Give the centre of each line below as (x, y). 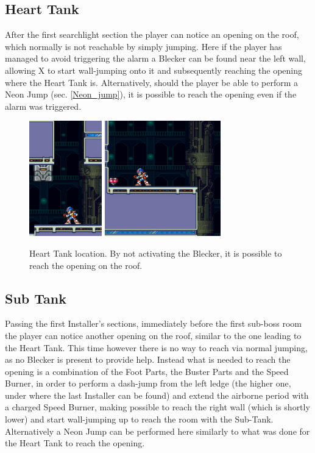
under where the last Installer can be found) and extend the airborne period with (157, 395)
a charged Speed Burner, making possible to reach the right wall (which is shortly (157, 407)
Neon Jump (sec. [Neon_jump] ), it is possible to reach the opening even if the (151, 94)
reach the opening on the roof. (86, 265)
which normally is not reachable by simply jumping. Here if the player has (143, 46)
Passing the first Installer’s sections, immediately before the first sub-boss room (153, 323)
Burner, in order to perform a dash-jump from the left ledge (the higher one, (148, 383)
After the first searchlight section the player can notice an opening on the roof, (152, 34)
